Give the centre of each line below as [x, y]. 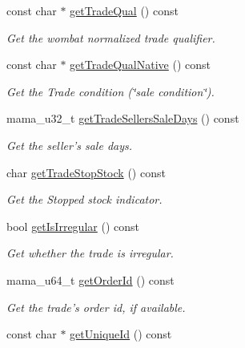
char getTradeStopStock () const [86, 172]
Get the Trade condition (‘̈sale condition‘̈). [110, 91]
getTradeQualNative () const [140, 65]
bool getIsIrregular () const [73, 226]
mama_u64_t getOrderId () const [90, 279]
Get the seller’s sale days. [70, 145]
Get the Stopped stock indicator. [84, 199]
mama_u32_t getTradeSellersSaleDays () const [123, 118]
